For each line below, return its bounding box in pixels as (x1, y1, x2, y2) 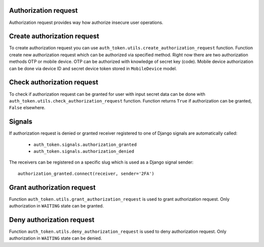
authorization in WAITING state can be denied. (9, 235, 102, 241)
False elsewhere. (9, 105, 46, 111)
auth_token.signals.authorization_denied (33, 148, 134, 154)
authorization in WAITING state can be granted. (9, 203, 104, 209)
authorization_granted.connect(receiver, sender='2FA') (18, 171, 154, 176)
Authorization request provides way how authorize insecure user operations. (9, 20, 163, 25)
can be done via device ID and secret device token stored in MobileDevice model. (9, 65, 177, 71)
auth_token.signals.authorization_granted (33, 142, 137, 147)
